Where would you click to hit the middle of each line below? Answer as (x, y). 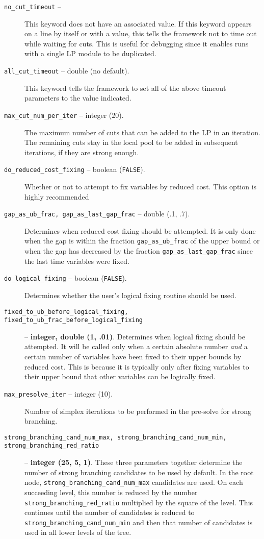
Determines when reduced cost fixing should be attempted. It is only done (140, 230)
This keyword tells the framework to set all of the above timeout (125, 88)
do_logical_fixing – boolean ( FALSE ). (65, 278)
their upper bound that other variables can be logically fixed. (120, 376)
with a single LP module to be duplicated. (90, 53)
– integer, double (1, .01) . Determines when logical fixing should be (135, 336)
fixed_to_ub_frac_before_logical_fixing (74, 320)
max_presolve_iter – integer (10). (59, 393)
